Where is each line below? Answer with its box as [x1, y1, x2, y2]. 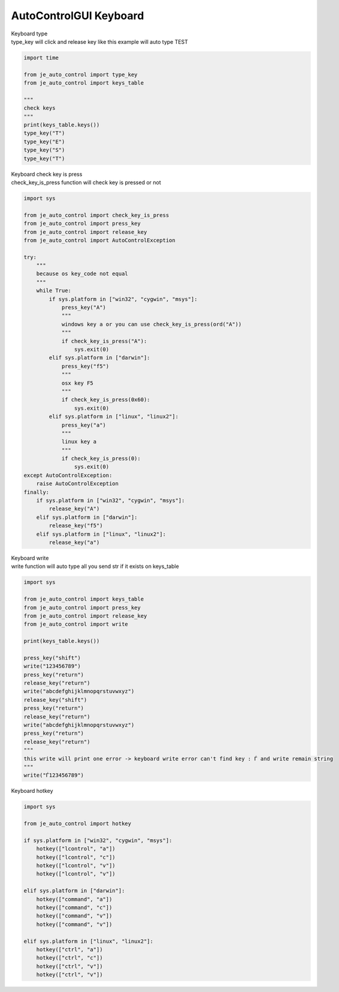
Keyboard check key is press [11, 170, 83, 178]
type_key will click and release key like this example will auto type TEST [11, 38, 189, 45]
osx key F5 [61, 380, 94, 386]
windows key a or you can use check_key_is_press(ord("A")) [61, 321, 242, 327]
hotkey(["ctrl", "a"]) [36, 946, 103, 953]
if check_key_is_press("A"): [61, 338, 147, 344]
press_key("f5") [61, 363, 110, 369]
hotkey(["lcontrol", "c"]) [36, 853, 116, 861]
